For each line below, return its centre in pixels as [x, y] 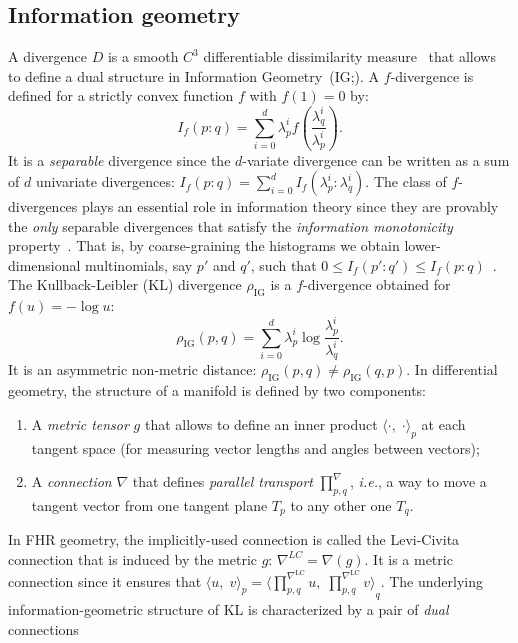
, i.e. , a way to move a [418, 481]
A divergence [47, 56]
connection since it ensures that [105, 580]
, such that [283, 264]
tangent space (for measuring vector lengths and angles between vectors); [255, 447]
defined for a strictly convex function [121, 95]
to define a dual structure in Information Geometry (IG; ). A [194, 75]
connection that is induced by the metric [133, 558]
